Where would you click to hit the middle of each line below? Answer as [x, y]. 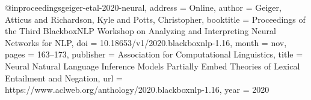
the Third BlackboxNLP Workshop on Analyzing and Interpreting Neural [140, 31]
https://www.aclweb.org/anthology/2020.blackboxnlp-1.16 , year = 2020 [137, 90]
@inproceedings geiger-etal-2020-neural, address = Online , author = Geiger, [143, 7]
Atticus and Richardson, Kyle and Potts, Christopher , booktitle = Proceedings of [155, 19]
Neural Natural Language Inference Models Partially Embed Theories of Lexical [152, 66]
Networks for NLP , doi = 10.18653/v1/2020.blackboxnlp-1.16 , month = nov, [146, 42]
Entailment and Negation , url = [64, 78]
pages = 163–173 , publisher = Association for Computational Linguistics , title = [154, 54]
